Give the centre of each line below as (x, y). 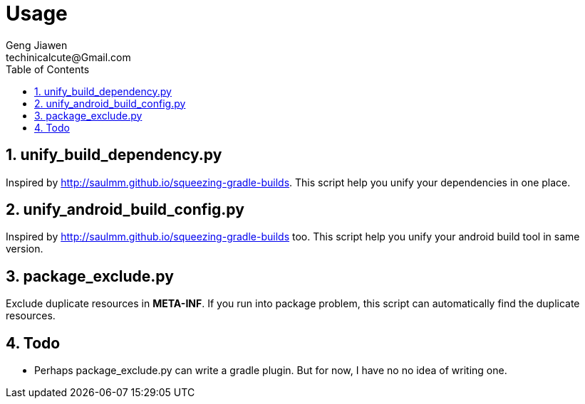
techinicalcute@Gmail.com (68, 57)
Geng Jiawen (37, 45)
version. (25, 249)
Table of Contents (48, 69)
